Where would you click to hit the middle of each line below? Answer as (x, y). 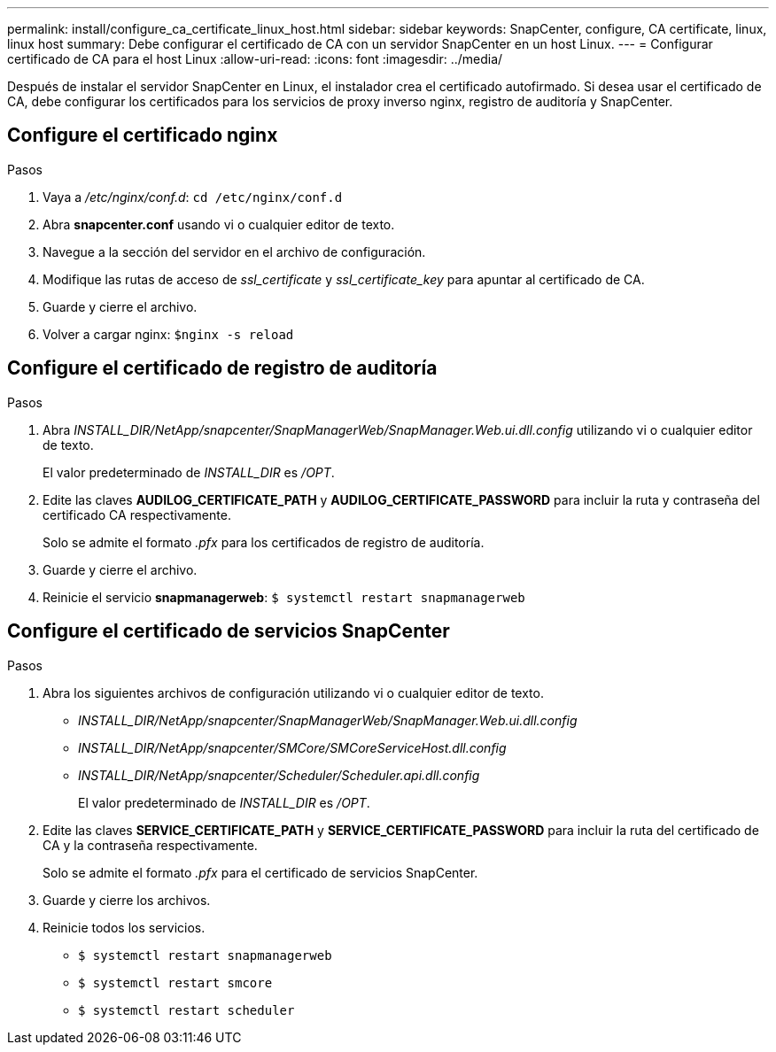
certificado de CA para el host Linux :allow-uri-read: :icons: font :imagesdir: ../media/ (255, 59)
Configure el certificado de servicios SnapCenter (229, 631)
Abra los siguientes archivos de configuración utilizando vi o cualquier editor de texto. (293, 692)
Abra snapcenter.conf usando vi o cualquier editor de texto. (219, 224)
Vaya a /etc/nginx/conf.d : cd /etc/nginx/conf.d (193, 197)
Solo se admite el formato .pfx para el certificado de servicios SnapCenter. (260, 872)
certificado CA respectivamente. (137, 514)
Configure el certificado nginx (143, 135)
